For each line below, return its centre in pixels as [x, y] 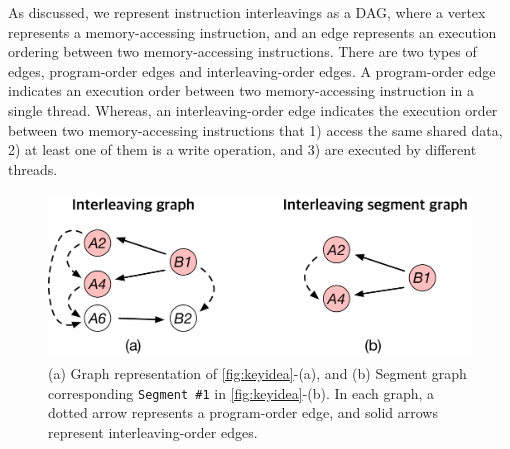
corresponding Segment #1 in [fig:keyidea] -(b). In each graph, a [241, 392]
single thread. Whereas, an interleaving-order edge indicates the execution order [253, 109]
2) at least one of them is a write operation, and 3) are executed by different [242, 149]
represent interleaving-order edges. [153, 431]
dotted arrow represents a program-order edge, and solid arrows [243, 412]
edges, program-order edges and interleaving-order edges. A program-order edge [252, 70]
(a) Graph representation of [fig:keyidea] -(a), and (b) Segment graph [257, 372]
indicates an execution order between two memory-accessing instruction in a [241, 90]
